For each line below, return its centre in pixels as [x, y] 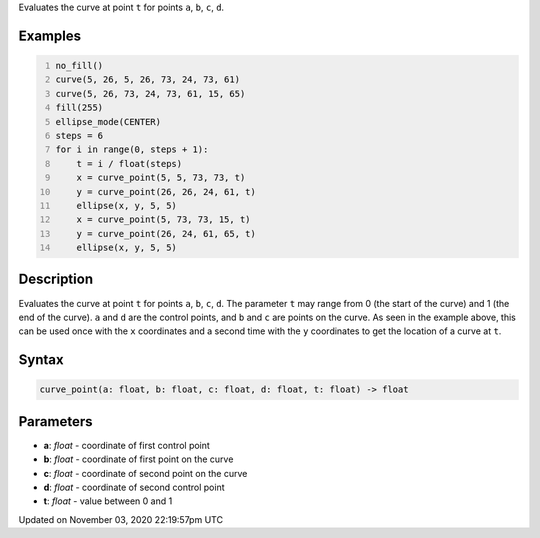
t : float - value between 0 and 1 [108, 501]
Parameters [55, 421]
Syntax [41, 360]
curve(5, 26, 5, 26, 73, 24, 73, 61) [147, 79]
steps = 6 [79, 135]
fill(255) [79, 108]
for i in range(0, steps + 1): [132, 149]
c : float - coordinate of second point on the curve [145, 473]
